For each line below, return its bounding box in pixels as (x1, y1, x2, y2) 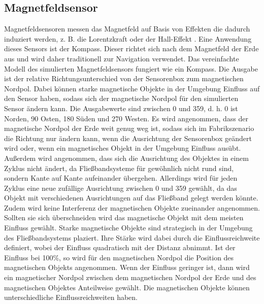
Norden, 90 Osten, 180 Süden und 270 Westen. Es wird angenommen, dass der (4, 113, 248, 123)
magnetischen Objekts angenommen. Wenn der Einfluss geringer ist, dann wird (4, 262, 250, 273)
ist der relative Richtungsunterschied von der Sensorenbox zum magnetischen (4, 73, 244, 84)
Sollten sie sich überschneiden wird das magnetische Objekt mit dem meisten (4, 212, 244, 223)
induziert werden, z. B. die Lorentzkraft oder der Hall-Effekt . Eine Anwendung (4, 33, 252, 44)
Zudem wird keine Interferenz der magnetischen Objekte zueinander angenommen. (4, 202, 260, 213)
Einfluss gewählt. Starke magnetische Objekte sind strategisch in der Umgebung (4, 222, 253, 233)
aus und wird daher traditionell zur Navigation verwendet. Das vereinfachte (4, 53, 239, 63)
